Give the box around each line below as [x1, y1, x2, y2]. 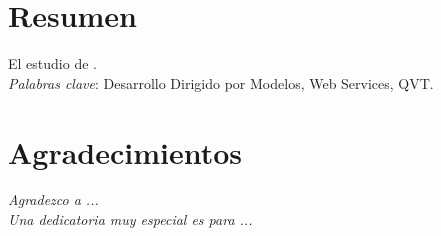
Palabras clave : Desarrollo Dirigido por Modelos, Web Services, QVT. [8, 72, 434, 93]
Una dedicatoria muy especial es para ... [8, 209, 253, 230]
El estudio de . [8, 53, 97, 74]
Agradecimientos [8, 131, 243, 172]
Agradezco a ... [8, 189, 99, 210]
